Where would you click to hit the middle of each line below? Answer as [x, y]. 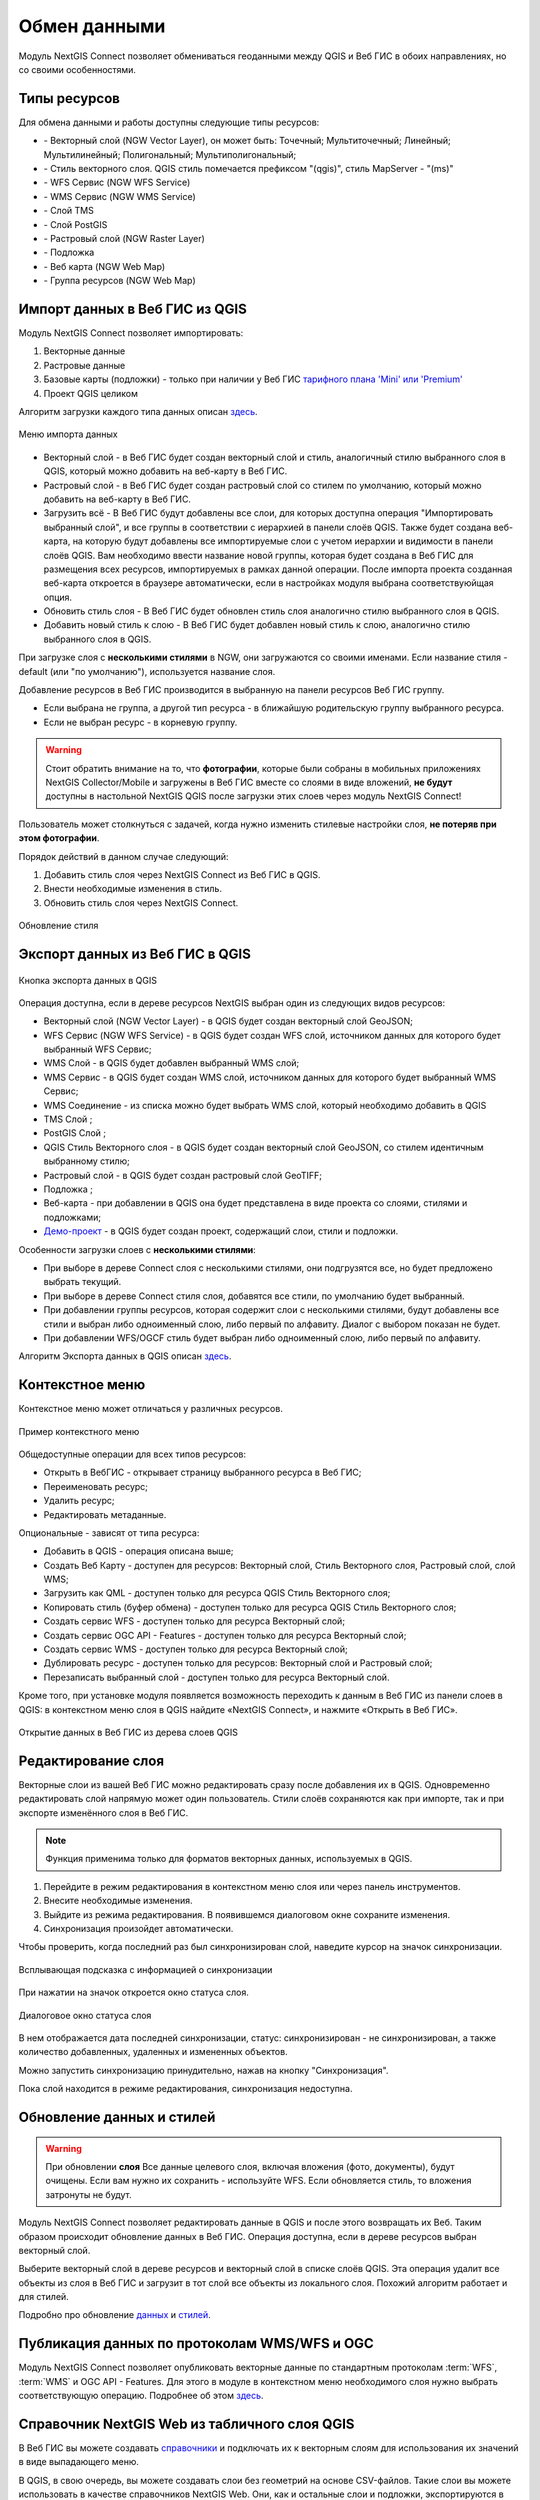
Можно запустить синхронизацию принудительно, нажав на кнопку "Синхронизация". [203, 2070]
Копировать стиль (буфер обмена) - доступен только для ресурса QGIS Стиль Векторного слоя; [250, 1607]
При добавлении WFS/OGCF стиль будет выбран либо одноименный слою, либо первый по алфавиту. [262, 1337]
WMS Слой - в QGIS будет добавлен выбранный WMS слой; [171, 1063]
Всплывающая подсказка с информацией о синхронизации [145, 1969]
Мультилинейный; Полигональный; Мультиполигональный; [170, 154]
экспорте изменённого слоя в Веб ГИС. [103, 1812]
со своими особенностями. [77, 69]
